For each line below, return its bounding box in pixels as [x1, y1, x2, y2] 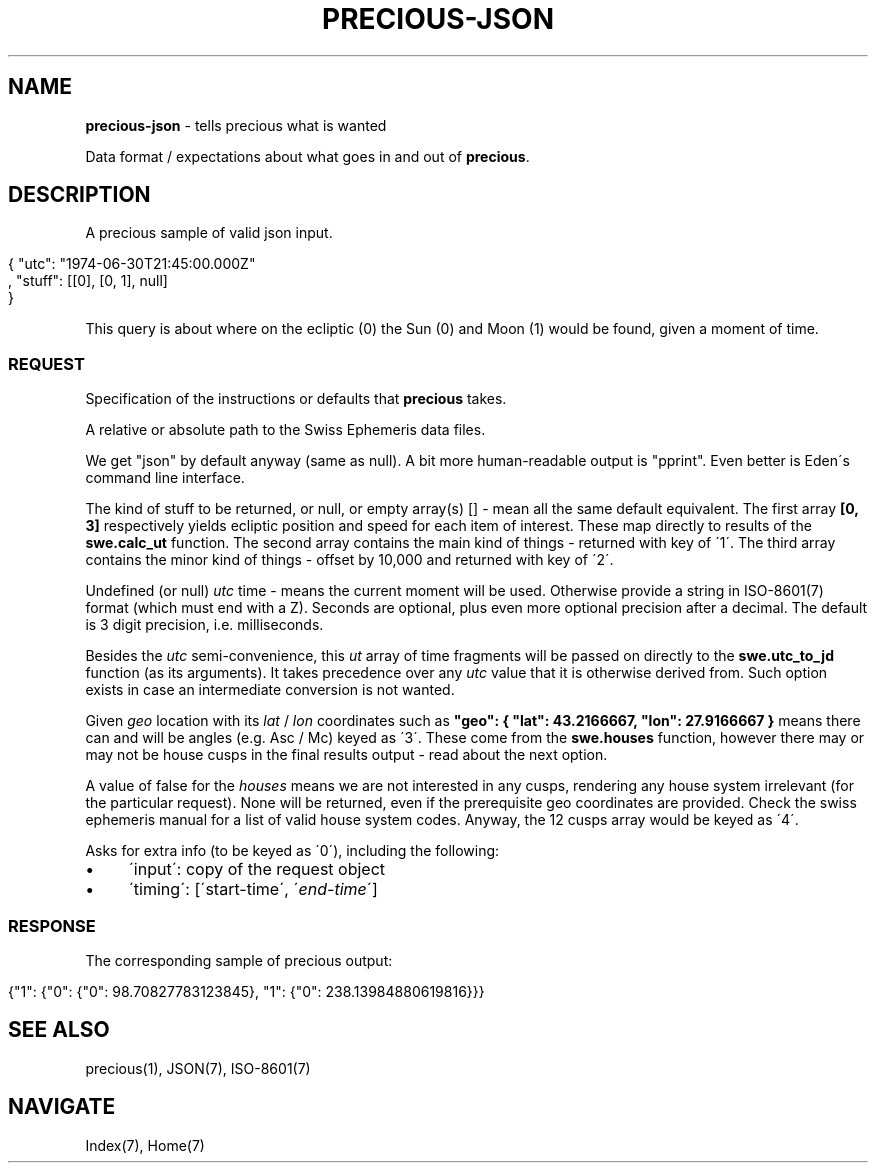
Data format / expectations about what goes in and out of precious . [85, 147, 530, 165]
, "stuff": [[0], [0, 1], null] [8, 272, 168, 290]
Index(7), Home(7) [85, 1136, 205, 1154]
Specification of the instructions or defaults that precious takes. [85, 390, 507, 408]
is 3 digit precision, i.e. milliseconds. [85, 616, 324, 634]
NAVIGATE [8, 1094, 116, 1120]
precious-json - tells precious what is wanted [85, 116, 387, 134]
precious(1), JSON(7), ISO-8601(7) [85, 1059, 311, 1077]
